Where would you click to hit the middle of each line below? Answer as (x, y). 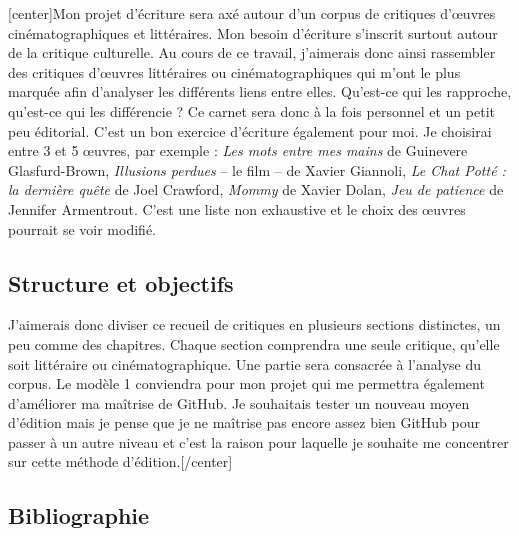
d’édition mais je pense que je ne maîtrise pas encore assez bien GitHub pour (244, 422)
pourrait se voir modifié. (82, 228)
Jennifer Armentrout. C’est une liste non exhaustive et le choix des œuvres (237, 208)
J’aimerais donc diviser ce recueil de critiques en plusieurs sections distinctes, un (254, 324)
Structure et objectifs (121, 282)
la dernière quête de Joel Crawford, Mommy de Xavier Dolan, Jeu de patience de (256, 189)
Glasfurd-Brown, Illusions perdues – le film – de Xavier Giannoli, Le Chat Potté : (257, 169)
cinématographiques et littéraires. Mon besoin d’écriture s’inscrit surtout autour (253, 32)
